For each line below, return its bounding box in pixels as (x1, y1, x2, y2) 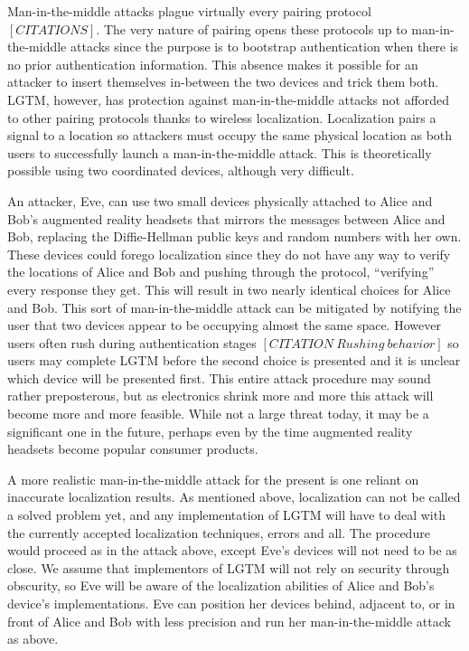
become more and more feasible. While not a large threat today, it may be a (7, 404, 429, 423)
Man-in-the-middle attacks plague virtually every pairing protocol (7, 2, 371, 20)
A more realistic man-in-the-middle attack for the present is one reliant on (7, 469, 419, 488)
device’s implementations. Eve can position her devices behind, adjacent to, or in (7, 594, 455, 612)
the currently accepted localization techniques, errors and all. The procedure (7, 523, 430, 542)
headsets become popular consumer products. (7, 439, 258, 458)
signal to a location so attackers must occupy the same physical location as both (7, 126, 453, 145)
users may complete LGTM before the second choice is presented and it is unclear (7, 351, 461, 370)
